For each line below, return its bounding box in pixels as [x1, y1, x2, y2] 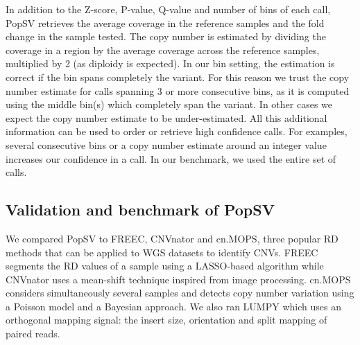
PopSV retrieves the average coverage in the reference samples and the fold [6, 15, 325, 30]
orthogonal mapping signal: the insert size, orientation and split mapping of [6, 312, 327, 327]
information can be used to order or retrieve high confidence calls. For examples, [6, 124, 348, 139]
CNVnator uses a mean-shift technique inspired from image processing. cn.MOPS [6, 272, 351, 286]
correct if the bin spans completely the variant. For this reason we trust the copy [6, 69, 350, 84]
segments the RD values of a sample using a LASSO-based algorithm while [6, 258, 324, 273]
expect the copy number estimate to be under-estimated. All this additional [6, 110, 327, 125]
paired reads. [6, 326, 60, 341]
